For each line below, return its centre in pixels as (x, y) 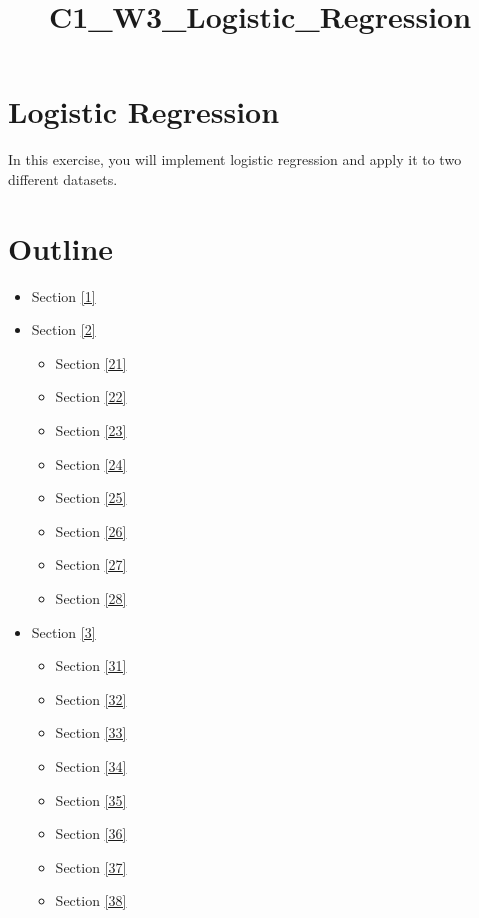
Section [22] (91, 396)
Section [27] (91, 564)
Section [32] (91, 698)
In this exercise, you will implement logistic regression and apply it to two (235, 159)
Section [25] (91, 497)
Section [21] (91, 362)
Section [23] (91, 430)
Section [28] (91, 597)
